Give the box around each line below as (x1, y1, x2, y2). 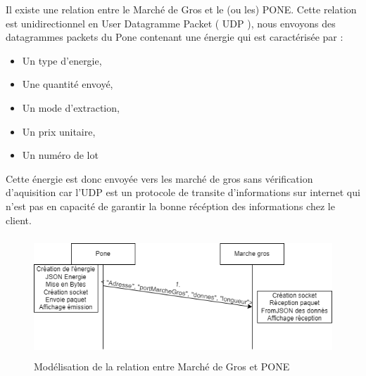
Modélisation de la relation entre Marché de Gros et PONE (34, 358, 290, 373)
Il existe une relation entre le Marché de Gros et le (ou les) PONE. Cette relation (6, 2, 357, 16)
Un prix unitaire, (22, 124, 96, 138)
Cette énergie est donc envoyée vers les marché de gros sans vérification (6, 171, 313, 186)
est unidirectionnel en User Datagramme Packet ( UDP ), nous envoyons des (6, 15, 336, 30)
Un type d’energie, (22, 53, 102, 67)
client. (6, 212, 32, 227)
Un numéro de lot (22, 148, 99, 162)
